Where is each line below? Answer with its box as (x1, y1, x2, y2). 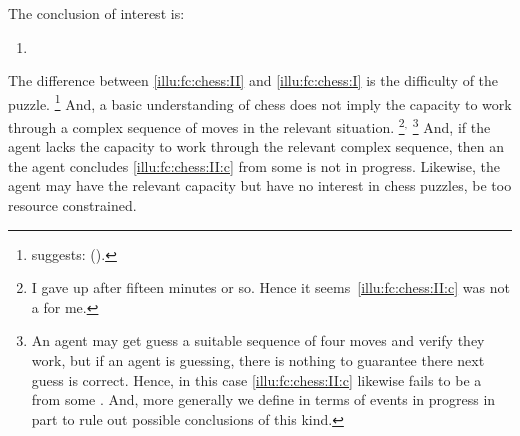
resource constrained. (8, 195, 137, 216)
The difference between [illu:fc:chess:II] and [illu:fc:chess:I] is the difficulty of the (8, 70, 499, 91)
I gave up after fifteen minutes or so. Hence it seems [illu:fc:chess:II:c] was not (31, 277, 510, 298)
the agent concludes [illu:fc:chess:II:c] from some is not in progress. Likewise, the (8, 155, 501, 176)
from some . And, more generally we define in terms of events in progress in (31, 389, 496, 410)
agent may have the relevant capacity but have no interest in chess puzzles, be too (8, 175, 512, 196)
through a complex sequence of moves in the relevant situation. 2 (8, 114, 405, 137)
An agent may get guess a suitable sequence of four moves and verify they (31, 330, 485, 351)
